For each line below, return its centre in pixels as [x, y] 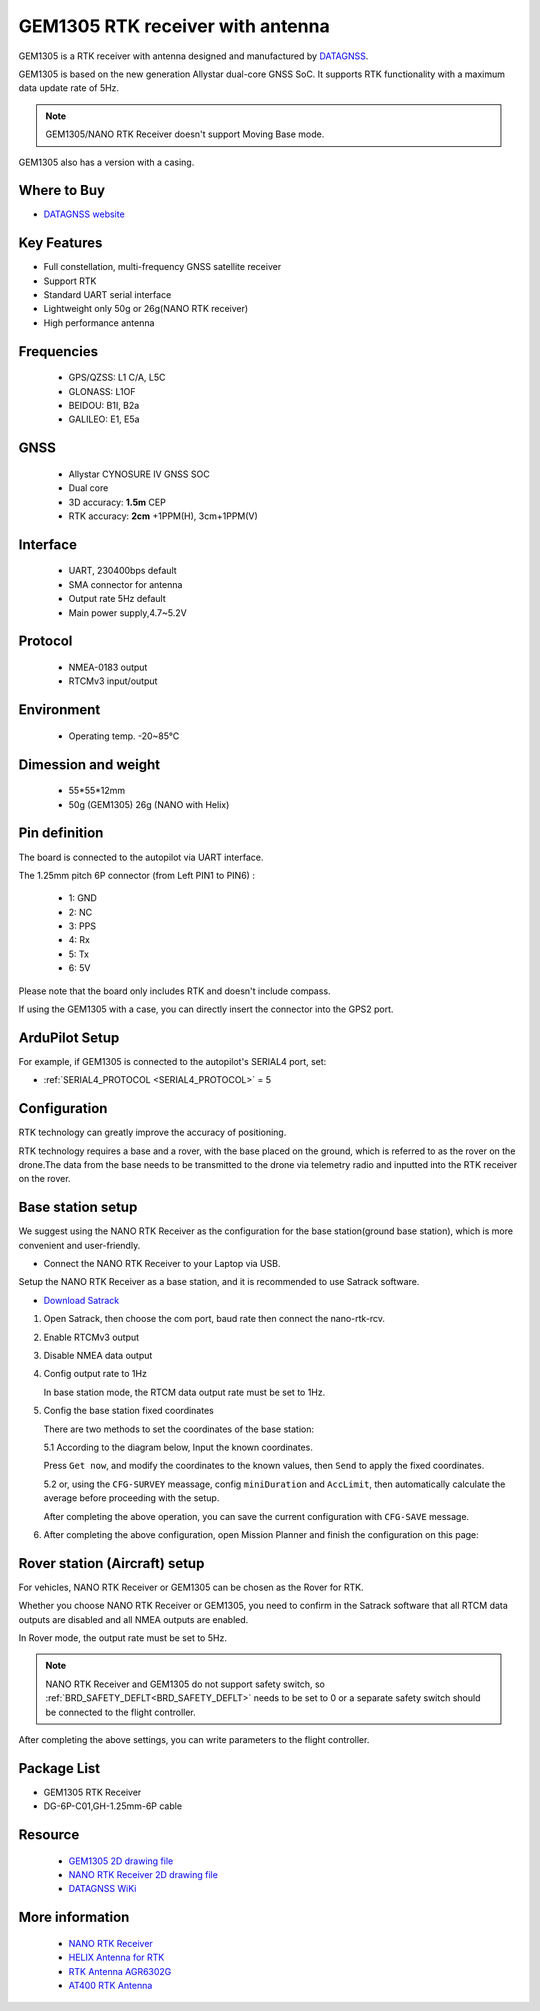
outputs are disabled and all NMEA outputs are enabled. [133, 1619]
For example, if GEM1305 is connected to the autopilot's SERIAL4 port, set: [172, 1061]
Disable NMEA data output [98, 1356]
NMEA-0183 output [108, 667]
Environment [59, 710]
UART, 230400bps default [122, 571]
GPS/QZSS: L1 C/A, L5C [117, 377]
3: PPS [82, 926]
